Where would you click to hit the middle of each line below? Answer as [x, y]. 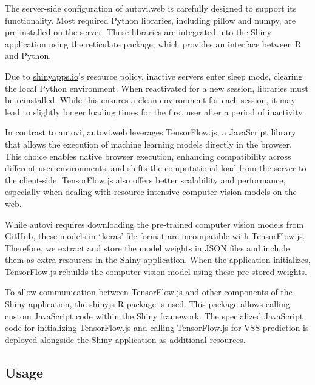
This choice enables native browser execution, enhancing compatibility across [148, 156]
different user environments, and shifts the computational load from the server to [156, 168]
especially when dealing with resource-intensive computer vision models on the [151, 192]
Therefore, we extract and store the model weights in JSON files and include [147, 247]
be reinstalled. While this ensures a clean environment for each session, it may [150, 100]
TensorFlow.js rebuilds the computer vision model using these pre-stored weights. [156, 271]
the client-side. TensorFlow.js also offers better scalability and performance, [145, 179]
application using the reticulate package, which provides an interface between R [153, 43]
